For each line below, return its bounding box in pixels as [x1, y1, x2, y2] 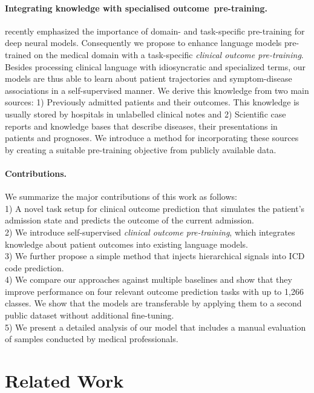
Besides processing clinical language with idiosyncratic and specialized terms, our [5, 60, 306, 73]
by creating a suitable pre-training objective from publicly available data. [5, 143, 276, 156]
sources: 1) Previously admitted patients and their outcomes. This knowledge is [5, 96, 299, 108]
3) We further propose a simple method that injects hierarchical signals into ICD [5, 249, 305, 262]
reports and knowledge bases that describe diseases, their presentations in [5, 119, 278, 132]
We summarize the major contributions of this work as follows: [5, 190, 237, 203]
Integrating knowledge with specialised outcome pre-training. [5, 1, 267, 14]
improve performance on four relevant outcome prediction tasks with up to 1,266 [5, 285, 304, 297]
